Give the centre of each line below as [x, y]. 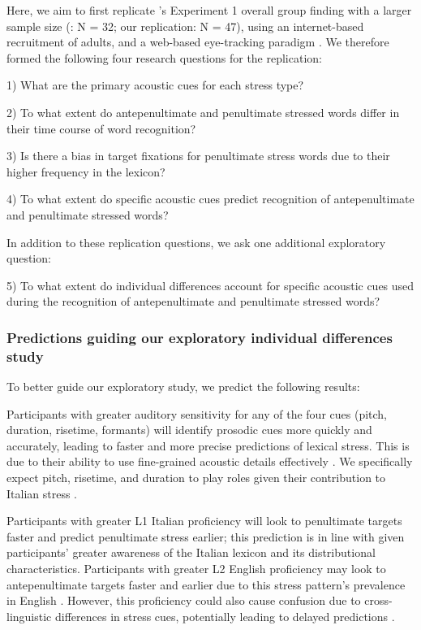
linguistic [29, 616]
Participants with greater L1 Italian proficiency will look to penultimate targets [204, 521]
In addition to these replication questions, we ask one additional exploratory [196, 242]
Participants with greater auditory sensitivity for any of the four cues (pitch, [197, 413]
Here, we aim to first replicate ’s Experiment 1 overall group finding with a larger [209, 10]
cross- [378, 600]
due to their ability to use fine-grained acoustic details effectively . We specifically [210, 461]
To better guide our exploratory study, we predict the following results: [183, 387]
